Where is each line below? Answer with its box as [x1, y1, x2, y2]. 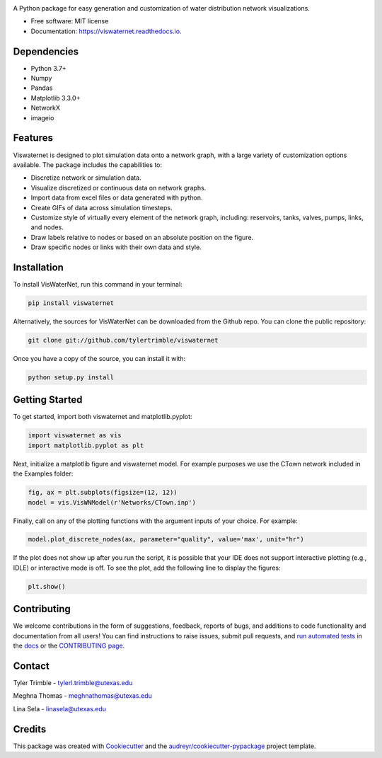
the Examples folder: [13, 469, 74, 478]
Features [13, 132, 53, 144]
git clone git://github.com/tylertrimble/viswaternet [28, 336, 219, 344]
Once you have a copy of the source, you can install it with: [13, 354, 186, 362]
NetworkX [30, 103, 60, 113]
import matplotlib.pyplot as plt [28, 441, 144, 449]
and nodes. [30, 223, 64, 231]
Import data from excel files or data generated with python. [30, 193, 203, 202]
